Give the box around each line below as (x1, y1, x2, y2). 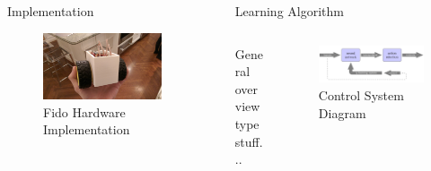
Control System (318, 86, 404, 105)
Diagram (318, 103, 366, 122)
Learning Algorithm (234, 2, 344, 20)
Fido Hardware (43, 102, 126, 121)
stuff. (234, 132, 263, 150)
